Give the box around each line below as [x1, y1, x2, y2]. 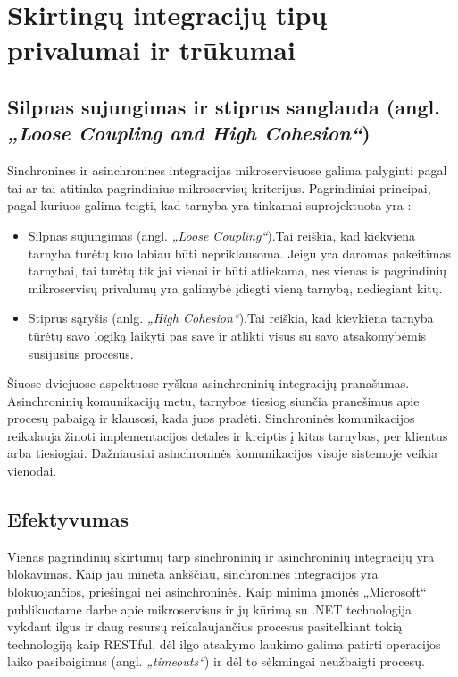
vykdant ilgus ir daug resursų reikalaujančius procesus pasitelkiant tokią [7, 617, 403, 636]
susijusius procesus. [28, 343, 134, 362]
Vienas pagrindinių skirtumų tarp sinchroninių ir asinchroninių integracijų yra [7, 546, 435, 565]
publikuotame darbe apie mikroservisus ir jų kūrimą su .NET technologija [7, 599, 412, 618]
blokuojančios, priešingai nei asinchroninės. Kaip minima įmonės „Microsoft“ [7, 582, 427, 601]
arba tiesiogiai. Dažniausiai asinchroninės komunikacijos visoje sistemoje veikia [7, 444, 437, 462]
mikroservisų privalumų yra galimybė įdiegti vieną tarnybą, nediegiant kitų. [28, 278, 443, 297]
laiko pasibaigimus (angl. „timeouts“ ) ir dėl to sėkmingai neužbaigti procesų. [7, 652, 425, 671]
